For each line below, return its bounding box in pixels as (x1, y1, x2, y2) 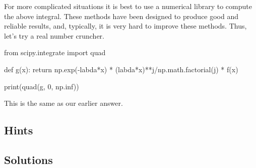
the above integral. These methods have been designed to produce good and (4, 11, 239, 21)
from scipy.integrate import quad (4, 47, 106, 58)
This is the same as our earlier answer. (4, 98, 123, 108)
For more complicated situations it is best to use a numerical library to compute (4, 1, 252, 11)
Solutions (4, 151, 53, 167)
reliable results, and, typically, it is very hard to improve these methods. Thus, (4, 21, 247, 31)
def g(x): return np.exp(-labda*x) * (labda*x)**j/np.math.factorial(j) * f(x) (4, 64, 238, 74)
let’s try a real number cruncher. (4, 30, 104, 41)
